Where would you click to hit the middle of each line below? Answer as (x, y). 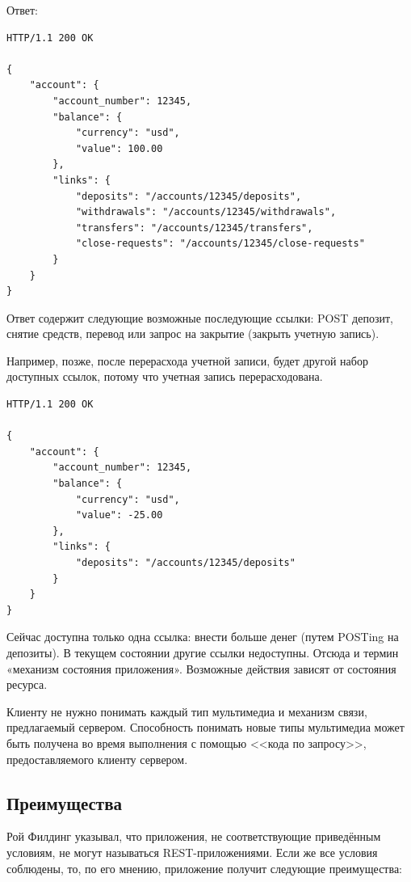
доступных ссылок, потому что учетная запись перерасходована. (165, 376)
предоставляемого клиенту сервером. (97, 759)
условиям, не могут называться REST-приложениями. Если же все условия (192, 852)
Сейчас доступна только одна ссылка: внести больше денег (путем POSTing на (203, 637)
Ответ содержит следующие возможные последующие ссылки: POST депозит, (200, 317)
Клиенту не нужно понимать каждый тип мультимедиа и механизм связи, (187, 711)
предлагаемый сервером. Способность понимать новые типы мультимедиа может (205, 727)
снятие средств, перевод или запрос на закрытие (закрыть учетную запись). (193, 333)
